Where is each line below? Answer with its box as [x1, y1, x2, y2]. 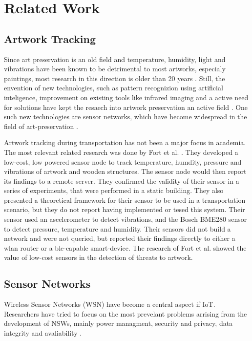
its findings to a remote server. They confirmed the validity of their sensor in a [4, 175, 239, 186]
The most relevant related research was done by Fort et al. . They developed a [4, 147, 238, 157]
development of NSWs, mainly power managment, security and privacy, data [4, 318, 233, 328]
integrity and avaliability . [4, 328, 82, 338]
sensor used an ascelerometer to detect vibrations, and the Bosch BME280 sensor [4, 214, 247, 224]
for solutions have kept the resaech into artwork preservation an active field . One [4, 102, 248, 112]
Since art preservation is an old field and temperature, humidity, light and [4, 54, 226, 64]
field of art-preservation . [4, 121, 78, 131]
